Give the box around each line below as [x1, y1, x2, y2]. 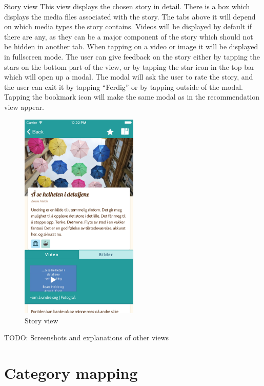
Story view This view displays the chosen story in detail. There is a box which [4, 1, 250, 11]
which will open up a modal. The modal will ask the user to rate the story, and [4, 71, 253, 82]
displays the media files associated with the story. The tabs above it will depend [4, 11, 256, 22]
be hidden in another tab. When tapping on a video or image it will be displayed [4, 41, 258, 52]
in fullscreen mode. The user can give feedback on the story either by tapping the [4, 51, 260, 62]
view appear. [4, 101, 44, 112]
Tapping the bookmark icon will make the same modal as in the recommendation [4, 91, 259, 102]
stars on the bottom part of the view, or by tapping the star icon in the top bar [4, 61, 255, 72]
